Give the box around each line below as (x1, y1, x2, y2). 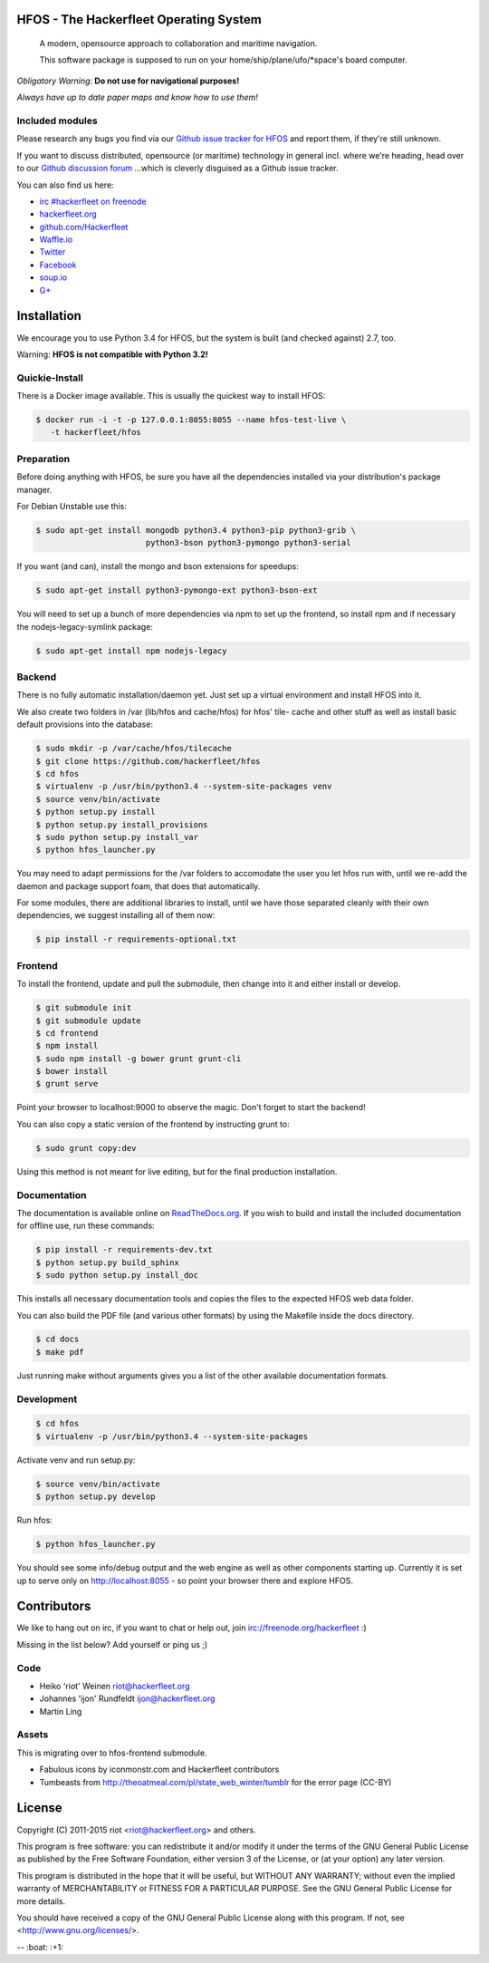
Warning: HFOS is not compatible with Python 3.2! (16, 349, 208, 360)
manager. (16, 484, 53, 495)
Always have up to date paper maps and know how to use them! (16, 92, 258, 103)
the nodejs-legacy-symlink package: (16, 621, 154, 632)
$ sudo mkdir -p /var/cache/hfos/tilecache (35, 743, 233, 754)
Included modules (16, 114, 99, 127)
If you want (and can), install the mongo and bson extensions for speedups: (16, 561, 299, 572)
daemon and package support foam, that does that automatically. (16, 880, 261, 892)
